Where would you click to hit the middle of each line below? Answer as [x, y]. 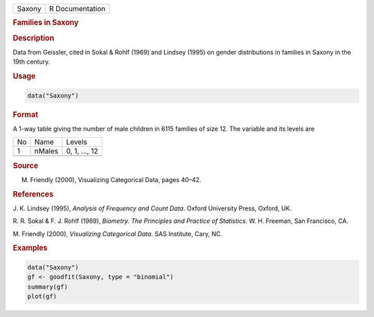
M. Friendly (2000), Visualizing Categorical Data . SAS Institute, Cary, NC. [118, 234]
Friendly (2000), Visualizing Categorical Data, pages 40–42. [116, 179]
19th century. [32, 62]
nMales [46, 151]
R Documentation [77, 9]
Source [26, 165]
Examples [30, 248]
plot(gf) [42, 297]
